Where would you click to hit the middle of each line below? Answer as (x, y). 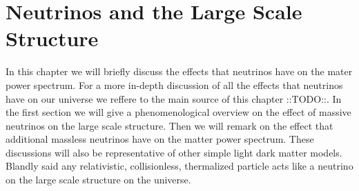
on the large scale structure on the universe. (98, 180)
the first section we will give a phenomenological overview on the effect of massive (178, 112)
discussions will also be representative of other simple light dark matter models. (174, 152)
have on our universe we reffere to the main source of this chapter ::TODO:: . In (174, 98)
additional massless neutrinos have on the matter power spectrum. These (160, 139)
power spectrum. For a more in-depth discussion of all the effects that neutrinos (174, 84)
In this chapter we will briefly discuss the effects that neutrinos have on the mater (179, 71)
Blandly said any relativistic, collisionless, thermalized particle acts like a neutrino (179, 166)
